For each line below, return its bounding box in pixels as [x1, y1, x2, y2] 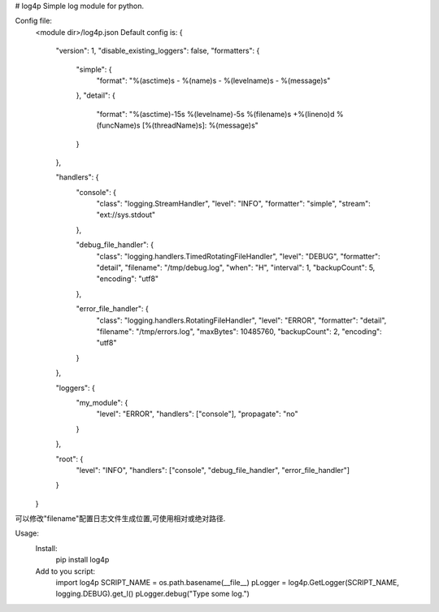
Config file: [15, 16, 53, 26]
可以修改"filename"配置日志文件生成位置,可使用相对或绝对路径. [15, 514, 226, 523]
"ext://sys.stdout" [96, 210, 156, 219]
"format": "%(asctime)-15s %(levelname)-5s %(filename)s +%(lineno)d [96, 109, 335, 119]
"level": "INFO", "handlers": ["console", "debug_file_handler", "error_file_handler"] [76, 465, 350, 475]
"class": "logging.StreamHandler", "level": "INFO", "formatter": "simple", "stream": [96, 199, 372, 209]
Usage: [15, 528, 40, 538]
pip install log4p [55, 555, 110, 565]
